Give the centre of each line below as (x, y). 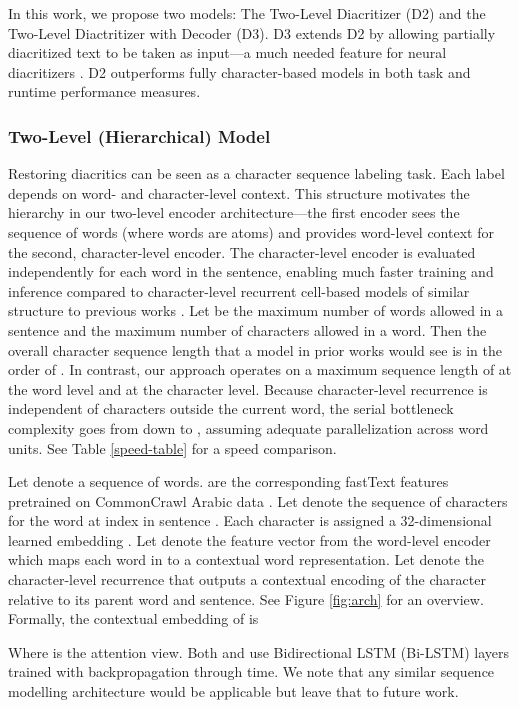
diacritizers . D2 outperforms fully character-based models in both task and (239, 71)
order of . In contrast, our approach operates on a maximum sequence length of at (260, 369)
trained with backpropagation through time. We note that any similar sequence (251, 671)
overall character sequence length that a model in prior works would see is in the (255, 349)
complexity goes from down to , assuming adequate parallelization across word (248, 427)
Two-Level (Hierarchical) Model (139, 135)
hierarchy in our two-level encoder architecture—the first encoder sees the (234, 212)
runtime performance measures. (104, 91)
